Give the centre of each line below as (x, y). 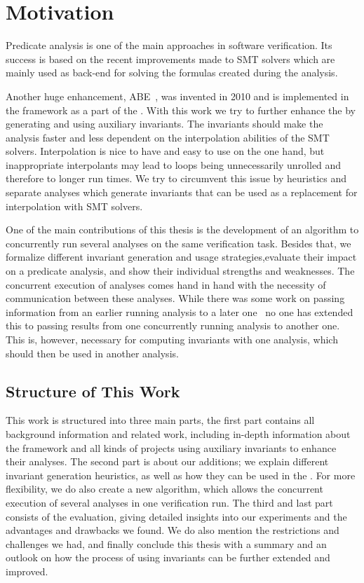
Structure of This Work (93, 391)
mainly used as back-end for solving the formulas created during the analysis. (172, 73)
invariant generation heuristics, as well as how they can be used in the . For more (181, 475)
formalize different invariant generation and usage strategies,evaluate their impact (181, 257)
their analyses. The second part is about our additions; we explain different (167, 461)
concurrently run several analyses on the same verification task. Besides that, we (178, 243)
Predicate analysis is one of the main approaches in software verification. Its (169, 45)
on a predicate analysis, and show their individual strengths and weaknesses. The (180, 271)
